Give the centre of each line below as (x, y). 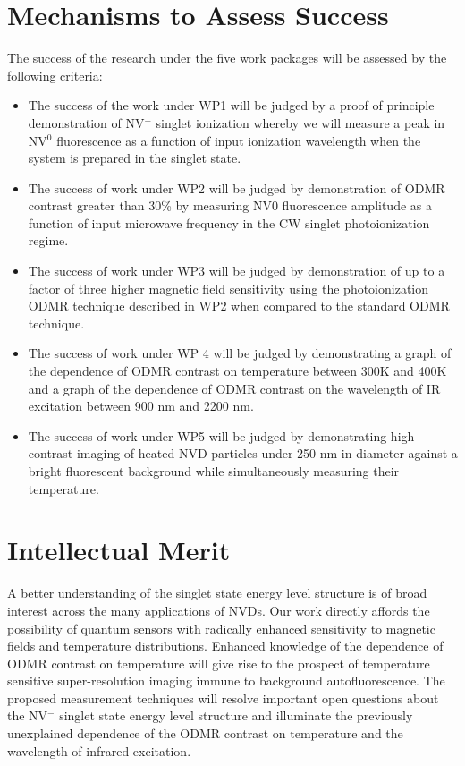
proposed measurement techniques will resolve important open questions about (223, 698)
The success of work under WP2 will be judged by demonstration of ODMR (237, 187)
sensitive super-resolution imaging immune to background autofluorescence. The (226, 681)
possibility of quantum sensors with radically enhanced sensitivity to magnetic (221, 628)
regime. (48, 240)
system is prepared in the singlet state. (135, 158)
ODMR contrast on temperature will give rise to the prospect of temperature (219, 663)
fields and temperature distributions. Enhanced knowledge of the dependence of (225, 646)
